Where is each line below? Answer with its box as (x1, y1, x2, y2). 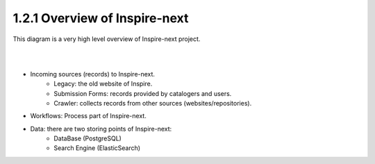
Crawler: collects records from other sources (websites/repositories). (53, 99, 252, 107)
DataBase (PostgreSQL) (53, 134, 122, 142)
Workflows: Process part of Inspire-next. (30, 112, 147, 120)
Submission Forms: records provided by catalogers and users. (53, 89, 232, 97)
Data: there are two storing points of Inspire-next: (30, 124, 172, 133)
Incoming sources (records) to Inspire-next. (30, 69, 156, 78)
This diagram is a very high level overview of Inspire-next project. (12, 35, 201, 43)
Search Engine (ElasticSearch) (53, 144, 141, 152)
